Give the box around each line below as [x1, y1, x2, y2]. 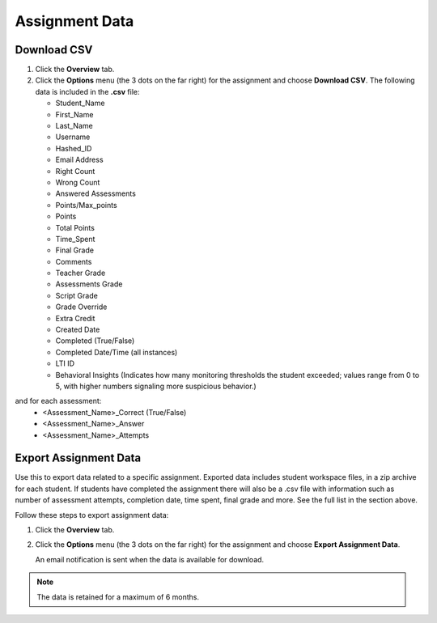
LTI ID [55, 358, 75, 368]
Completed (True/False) [55, 336, 135, 345]
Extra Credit [55, 313, 95, 323]
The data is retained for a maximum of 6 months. [36, 591, 200, 602]
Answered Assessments [55, 189, 137, 198]
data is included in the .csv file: [35, 87, 140, 96]
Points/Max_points [55, 200, 117, 210]
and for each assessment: [15, 396, 102, 406]
